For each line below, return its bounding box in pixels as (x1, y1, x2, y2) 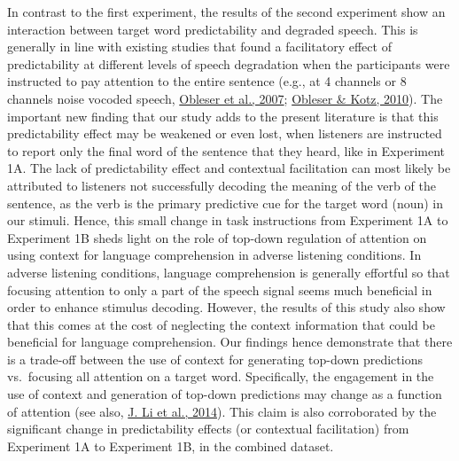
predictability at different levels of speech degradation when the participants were (7, 54, 450, 73)
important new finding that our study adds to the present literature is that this (7, 106, 439, 125)
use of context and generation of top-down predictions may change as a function (7, 385, 442, 403)
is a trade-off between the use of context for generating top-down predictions (7, 349, 423, 368)
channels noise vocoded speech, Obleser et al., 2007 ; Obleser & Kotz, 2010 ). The (7, 89, 443, 107)
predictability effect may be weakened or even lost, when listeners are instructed (7, 124, 442, 143)
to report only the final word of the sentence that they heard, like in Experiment (7, 141, 445, 160)
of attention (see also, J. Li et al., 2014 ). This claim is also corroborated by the (7, 402, 437, 420)
